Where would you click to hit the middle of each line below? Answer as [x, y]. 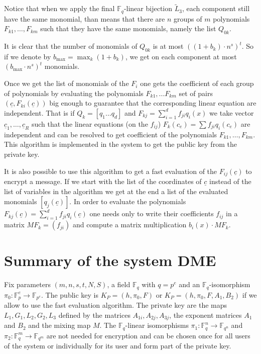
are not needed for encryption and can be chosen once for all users [148, 335]
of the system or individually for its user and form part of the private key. [118, 346]
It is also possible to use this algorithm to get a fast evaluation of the [111, 171]
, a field [119, 284]
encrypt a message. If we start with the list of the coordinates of [103, 181]
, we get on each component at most [181, 56]
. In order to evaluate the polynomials [128, 201]
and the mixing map [59, 325]
